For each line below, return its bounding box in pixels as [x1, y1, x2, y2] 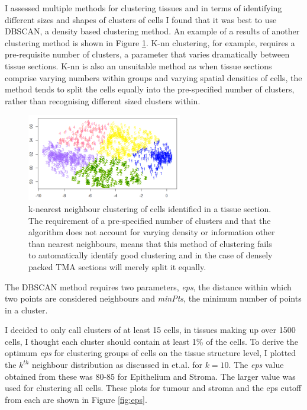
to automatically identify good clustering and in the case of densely [28, 249, 273, 261]
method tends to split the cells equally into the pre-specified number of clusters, [5, 83, 295, 95]
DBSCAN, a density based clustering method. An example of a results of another [5, 25, 300, 37]
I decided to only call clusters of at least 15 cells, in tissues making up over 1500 [5, 323, 296, 336]
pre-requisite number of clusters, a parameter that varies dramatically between [5, 48, 290, 60]
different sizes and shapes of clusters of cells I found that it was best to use [5, 13, 277, 25]
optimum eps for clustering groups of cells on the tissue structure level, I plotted [5, 347, 296, 359]
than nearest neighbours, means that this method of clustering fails [28, 237, 272, 249]
